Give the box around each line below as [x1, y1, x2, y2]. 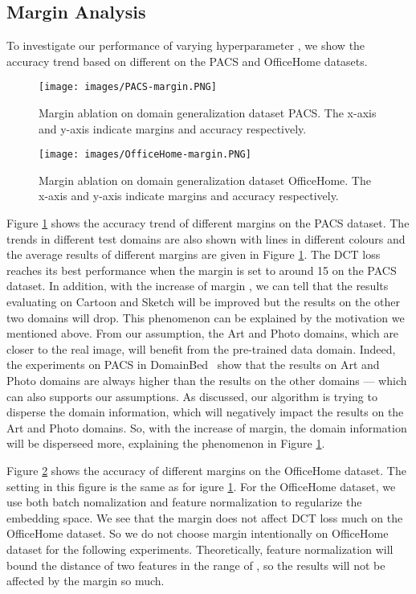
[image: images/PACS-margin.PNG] [39, 81, 217, 93]
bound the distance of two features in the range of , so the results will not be [6, 556, 385, 573]
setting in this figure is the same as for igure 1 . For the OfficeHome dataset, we [6, 477, 396, 494]
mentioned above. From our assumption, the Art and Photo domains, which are [6, 325, 399, 342]
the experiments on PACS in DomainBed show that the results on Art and [6, 356, 380, 373]
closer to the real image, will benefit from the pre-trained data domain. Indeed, [6, 340, 396, 357]
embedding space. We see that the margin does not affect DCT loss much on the [6, 509, 403, 526]
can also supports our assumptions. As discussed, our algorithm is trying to [6, 387, 377, 404]
